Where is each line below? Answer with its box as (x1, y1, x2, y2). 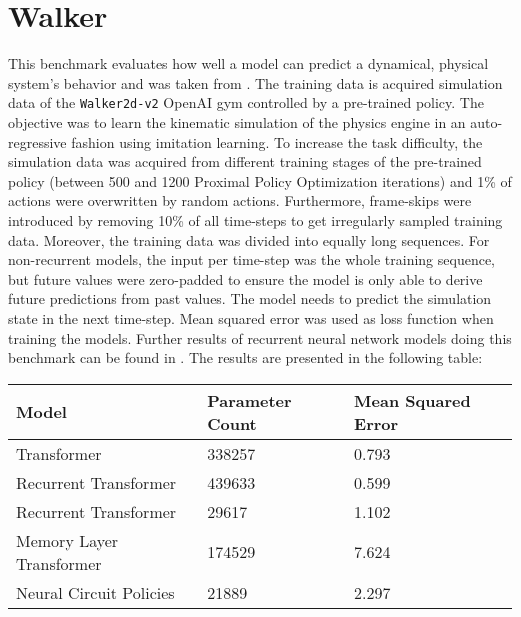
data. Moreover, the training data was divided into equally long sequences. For (8, 229, 490, 250)
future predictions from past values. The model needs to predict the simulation (8, 288, 492, 309)
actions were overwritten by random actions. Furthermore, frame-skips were (8, 190, 472, 211)
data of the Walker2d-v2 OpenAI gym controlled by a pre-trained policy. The (8, 92, 484, 113)
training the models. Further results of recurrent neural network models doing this (8, 327, 512, 348)
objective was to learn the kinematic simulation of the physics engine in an (8, 111, 466, 132)
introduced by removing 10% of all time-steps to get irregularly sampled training (8, 209, 503, 230)
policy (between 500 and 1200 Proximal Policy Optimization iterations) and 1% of (8, 170, 512, 191)
